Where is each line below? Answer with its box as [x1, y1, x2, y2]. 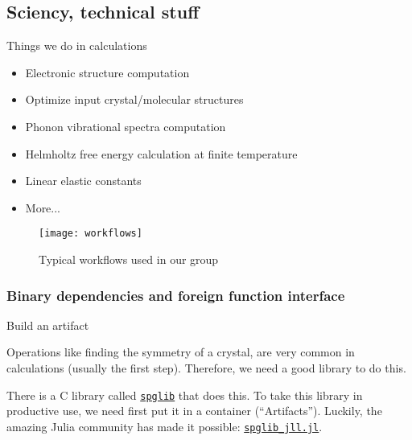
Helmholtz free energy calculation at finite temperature [25, 145, 298, 162]
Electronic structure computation [25, 64, 190, 80]
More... [25, 199, 61, 216]
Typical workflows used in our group [39, 251, 219, 268]
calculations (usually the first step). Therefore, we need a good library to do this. [6, 360, 406, 376]
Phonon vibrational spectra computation [25, 117, 226, 134]
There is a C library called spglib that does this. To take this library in [6, 386, 363, 403]
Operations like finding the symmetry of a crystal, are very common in [6, 343, 355, 360]
